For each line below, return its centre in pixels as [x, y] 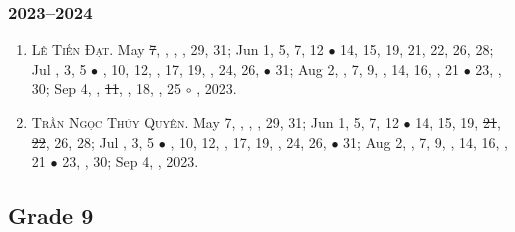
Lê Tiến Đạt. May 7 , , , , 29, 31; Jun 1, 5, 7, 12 [177, 49]
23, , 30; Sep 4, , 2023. [130, 161]
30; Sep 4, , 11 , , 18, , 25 [106, 88]
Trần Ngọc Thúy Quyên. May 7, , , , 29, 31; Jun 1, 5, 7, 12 [215, 122]
